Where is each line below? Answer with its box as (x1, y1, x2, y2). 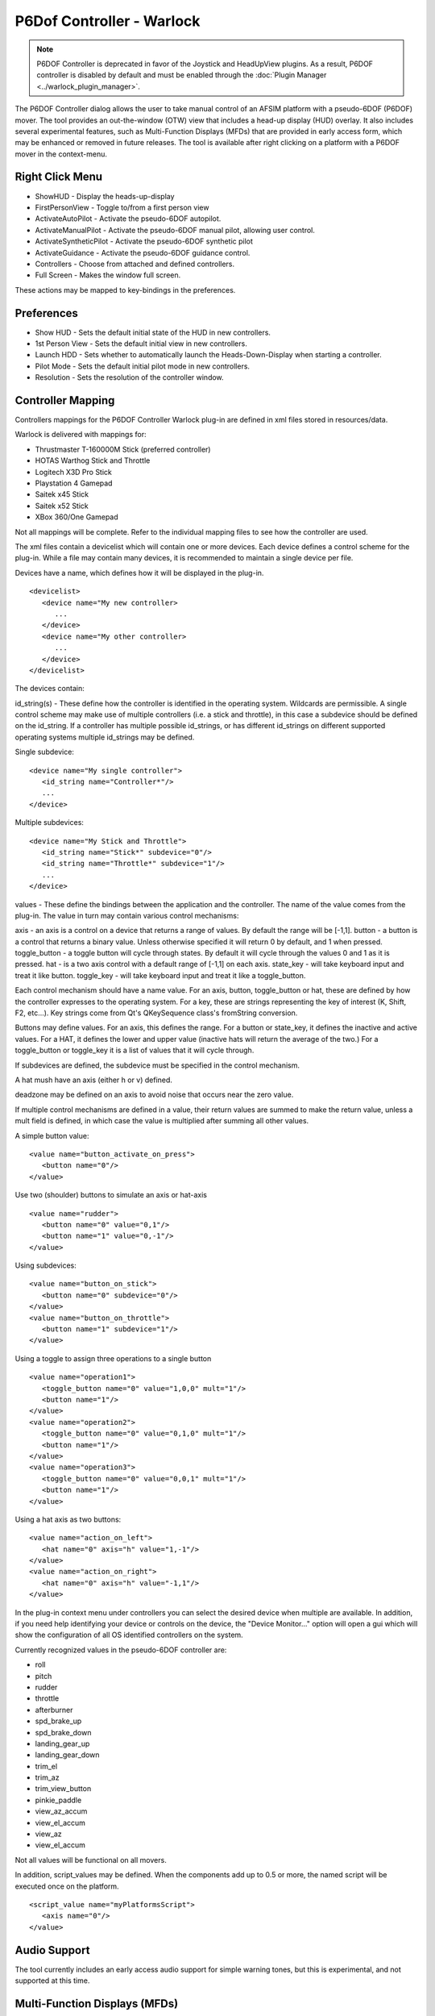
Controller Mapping (14, 394, 115, 407)
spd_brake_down (35, 1727, 92, 1737)
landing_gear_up (35, 1739, 90, 1748)
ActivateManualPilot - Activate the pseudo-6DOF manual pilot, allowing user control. (35, 225, 316, 235)
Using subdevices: (14, 1260, 77, 1270)
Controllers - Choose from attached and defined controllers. (35, 259, 235, 269)
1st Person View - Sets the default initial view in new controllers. (35, 339, 247, 348)
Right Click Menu (14, 170, 103, 184)
